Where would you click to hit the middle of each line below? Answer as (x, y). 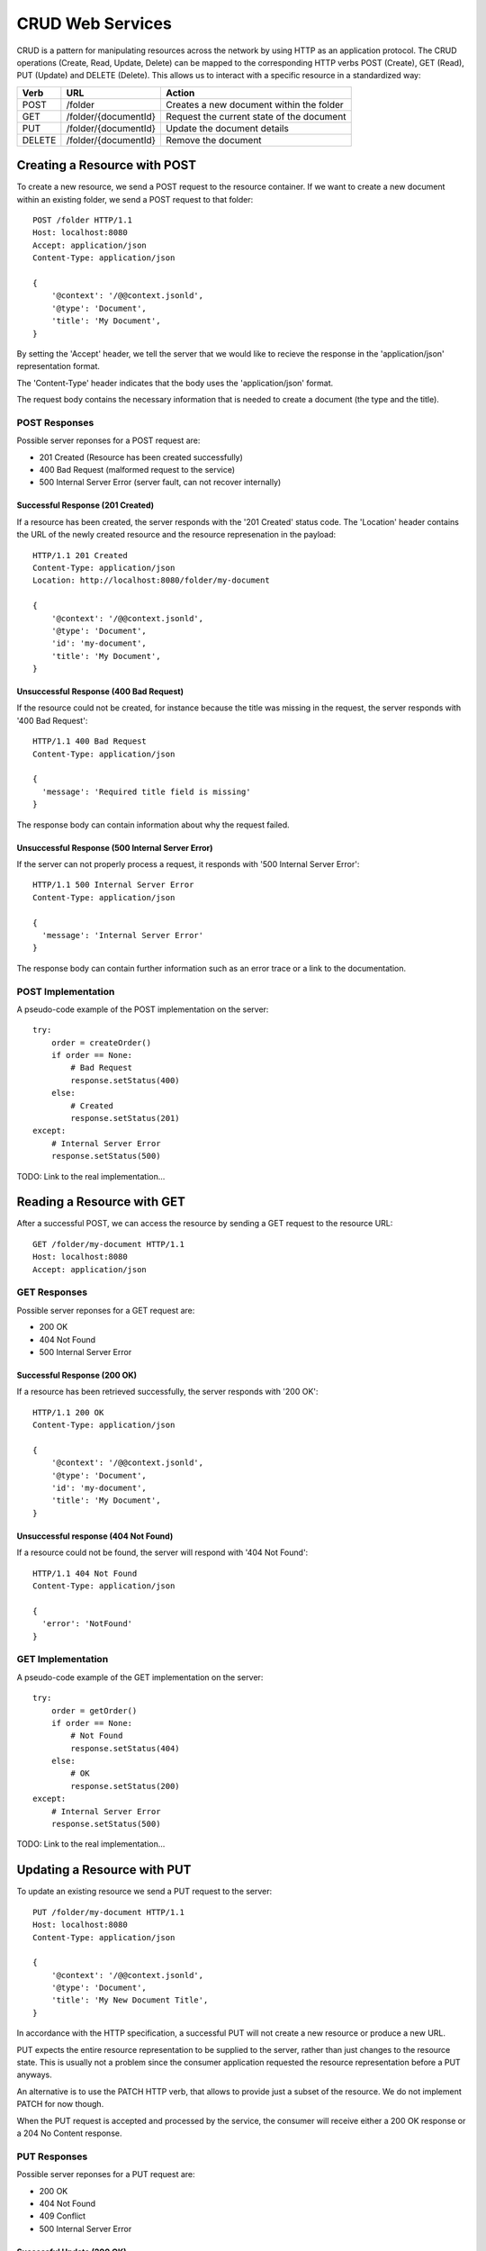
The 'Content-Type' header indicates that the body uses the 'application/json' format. (175, 383)
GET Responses (52, 1292)
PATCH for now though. (60, 2104)
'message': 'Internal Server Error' (123, 935)
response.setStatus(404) (125, 1748)
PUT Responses (52, 2156)
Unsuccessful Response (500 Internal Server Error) (115, 847)
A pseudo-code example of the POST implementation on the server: (143, 1009)
